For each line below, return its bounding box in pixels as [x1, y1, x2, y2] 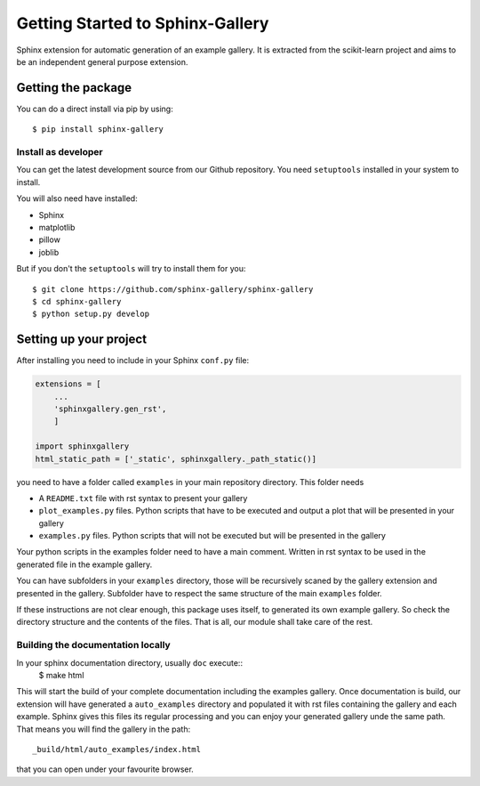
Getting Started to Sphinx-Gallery [16, 13, 269, 33]
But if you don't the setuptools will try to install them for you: [16, 263, 246, 274]
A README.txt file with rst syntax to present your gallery [38, 492, 248, 503]
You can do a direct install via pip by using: [16, 103, 173, 114]
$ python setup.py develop [32, 309, 150, 320]
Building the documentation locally [16, 639, 171, 652]
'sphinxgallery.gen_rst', [53, 403, 167, 414]
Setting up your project [16, 332, 147, 347]
